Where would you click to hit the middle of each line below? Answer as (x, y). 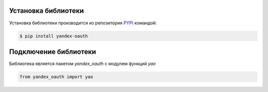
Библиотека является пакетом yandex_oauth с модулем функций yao (82, 64)
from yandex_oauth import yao (56, 77)
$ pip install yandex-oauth (54, 36)
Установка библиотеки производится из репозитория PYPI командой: (83, 23)
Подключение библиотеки (53, 51)
